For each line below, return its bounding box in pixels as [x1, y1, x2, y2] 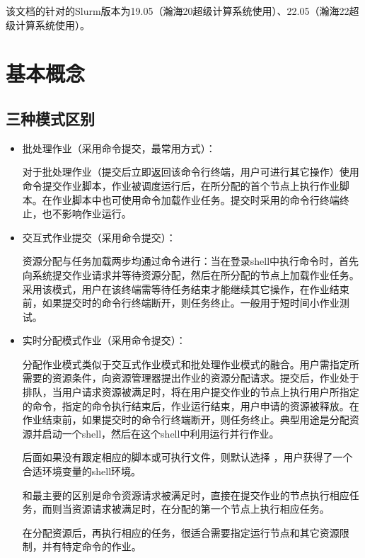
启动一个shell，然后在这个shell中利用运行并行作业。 [42, 426, 279, 440]
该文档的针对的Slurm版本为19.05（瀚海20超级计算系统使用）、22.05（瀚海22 [6, 4, 349, 18]
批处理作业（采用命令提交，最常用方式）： [22, 140, 216, 155]
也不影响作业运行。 [42, 206, 132, 221]
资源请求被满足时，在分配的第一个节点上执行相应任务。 [71, 501, 330, 516]
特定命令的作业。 [62, 539, 141, 554]
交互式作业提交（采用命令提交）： [22, 229, 176, 244]
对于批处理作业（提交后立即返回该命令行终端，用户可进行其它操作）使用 [22, 164, 359, 179]
